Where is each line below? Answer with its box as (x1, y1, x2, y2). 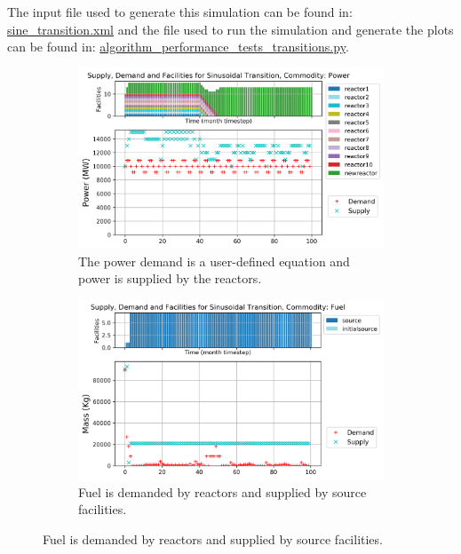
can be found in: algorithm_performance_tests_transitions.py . (7, 37, 349, 56)
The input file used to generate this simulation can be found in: (7, 3, 353, 20)
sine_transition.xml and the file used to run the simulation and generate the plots (7, 20, 454, 38)
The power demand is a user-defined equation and (78, 251, 350, 270)
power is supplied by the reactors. (78, 269, 262, 288)
